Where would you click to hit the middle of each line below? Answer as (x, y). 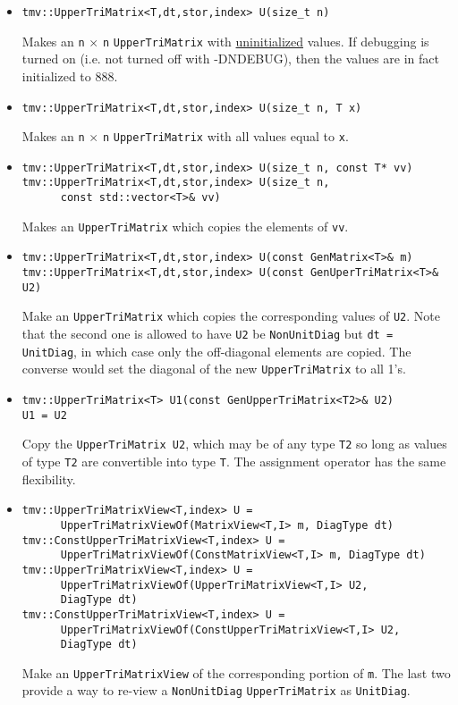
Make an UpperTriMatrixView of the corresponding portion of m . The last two (236, 672)
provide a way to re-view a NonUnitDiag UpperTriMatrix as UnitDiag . (216, 690)
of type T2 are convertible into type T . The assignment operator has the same (234, 461)
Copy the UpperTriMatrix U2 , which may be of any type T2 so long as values (234, 444)
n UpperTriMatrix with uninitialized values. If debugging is (266, 41)
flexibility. (49, 478)
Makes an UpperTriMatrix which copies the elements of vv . (185, 226)
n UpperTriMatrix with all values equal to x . (225, 136)
